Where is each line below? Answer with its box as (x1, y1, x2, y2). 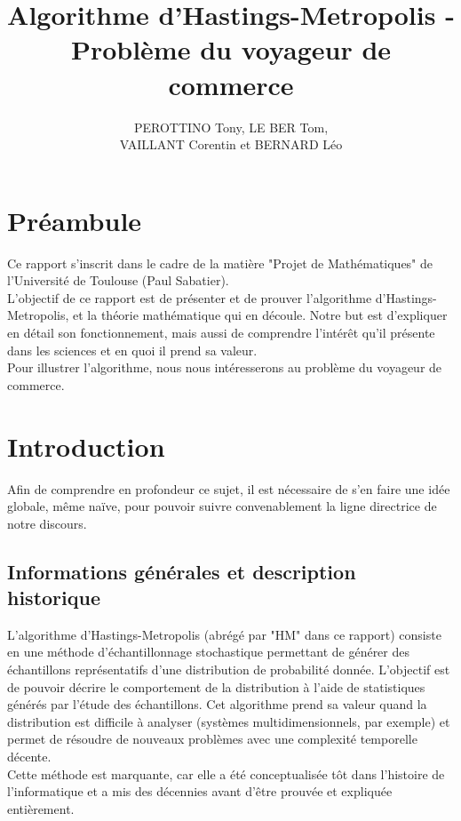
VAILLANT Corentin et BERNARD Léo (119, 135, 343, 154)
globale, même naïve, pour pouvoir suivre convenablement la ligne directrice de (7, 497, 437, 515)
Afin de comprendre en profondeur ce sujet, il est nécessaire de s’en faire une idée (7, 479, 450, 498)
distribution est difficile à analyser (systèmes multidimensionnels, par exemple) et (7, 712, 450, 730)
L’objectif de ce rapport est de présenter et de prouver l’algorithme (7, 288, 372, 307)
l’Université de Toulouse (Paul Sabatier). (7, 271, 229, 290)
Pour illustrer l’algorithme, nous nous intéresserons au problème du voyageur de (7, 358, 442, 377)
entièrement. (7, 799, 75, 817)
